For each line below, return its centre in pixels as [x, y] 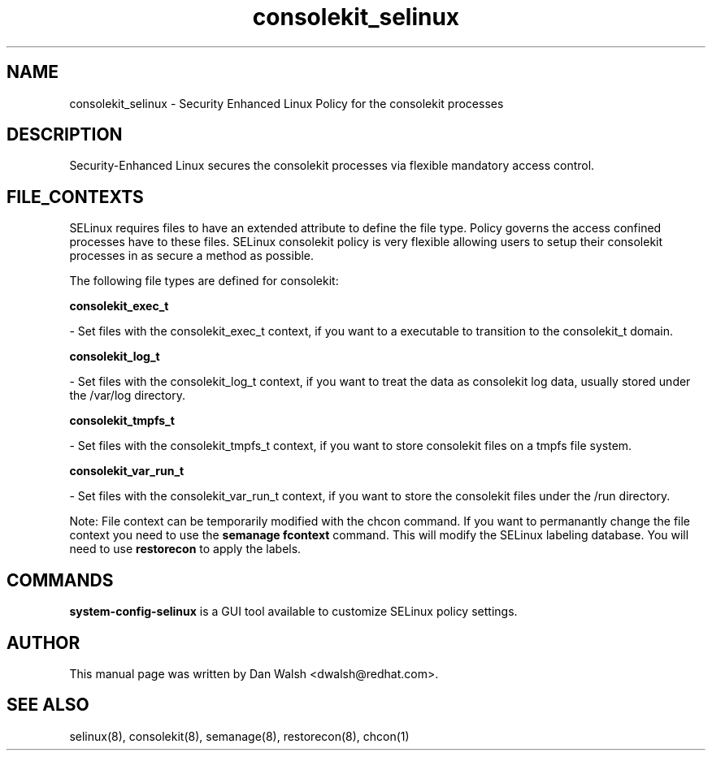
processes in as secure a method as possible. [192, 256]
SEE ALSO [48, 705]
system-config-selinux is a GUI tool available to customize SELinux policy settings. [293, 612]
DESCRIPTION [65, 135]
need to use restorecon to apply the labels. [185, 549]
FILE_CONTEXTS [75, 197]
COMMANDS [60, 580]
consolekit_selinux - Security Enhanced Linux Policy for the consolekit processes [287, 103]
